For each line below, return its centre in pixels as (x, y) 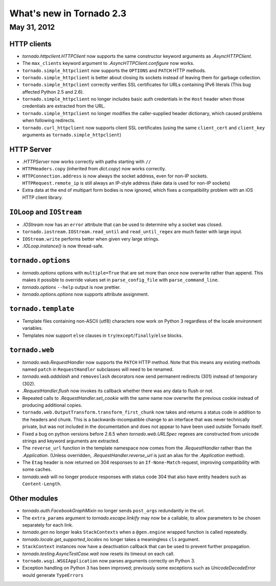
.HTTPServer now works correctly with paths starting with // (87, 162)
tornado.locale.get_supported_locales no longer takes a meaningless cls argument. (111, 539)
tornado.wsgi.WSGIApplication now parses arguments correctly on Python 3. (109, 560)
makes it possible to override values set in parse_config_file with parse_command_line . (121, 280)
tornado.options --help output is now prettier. (72, 287)
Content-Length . (42, 484)
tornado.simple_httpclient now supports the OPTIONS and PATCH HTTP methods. (114, 70)
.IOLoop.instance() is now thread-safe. (63, 246)
